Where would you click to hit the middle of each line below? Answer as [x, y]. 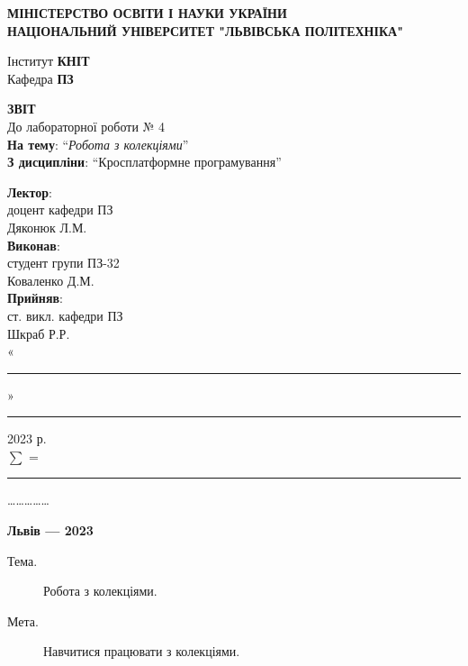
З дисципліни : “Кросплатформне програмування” [144, 162]
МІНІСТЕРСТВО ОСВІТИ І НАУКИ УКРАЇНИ [147, 13]
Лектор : [30, 192]
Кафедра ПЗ [40, 78]
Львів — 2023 [50, 530]
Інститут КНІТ [49, 61]
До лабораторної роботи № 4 [86, 126]
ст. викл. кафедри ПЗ [65, 315]
